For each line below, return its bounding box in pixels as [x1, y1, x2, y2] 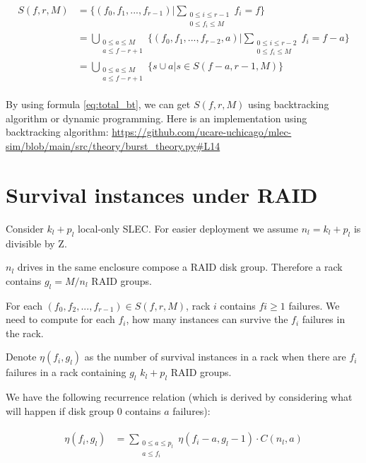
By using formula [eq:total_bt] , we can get [6, 97, 191, 112]
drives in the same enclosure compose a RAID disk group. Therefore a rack [17, 259, 343, 274]
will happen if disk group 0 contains [6, 403, 161, 418]
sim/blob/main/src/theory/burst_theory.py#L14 [6, 139, 220, 153]
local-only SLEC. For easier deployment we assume [77, 221, 298, 235]
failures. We [288, 298, 340, 312]
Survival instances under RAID [6, 180, 318, 209]
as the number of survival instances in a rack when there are [84, 349, 346, 364]
